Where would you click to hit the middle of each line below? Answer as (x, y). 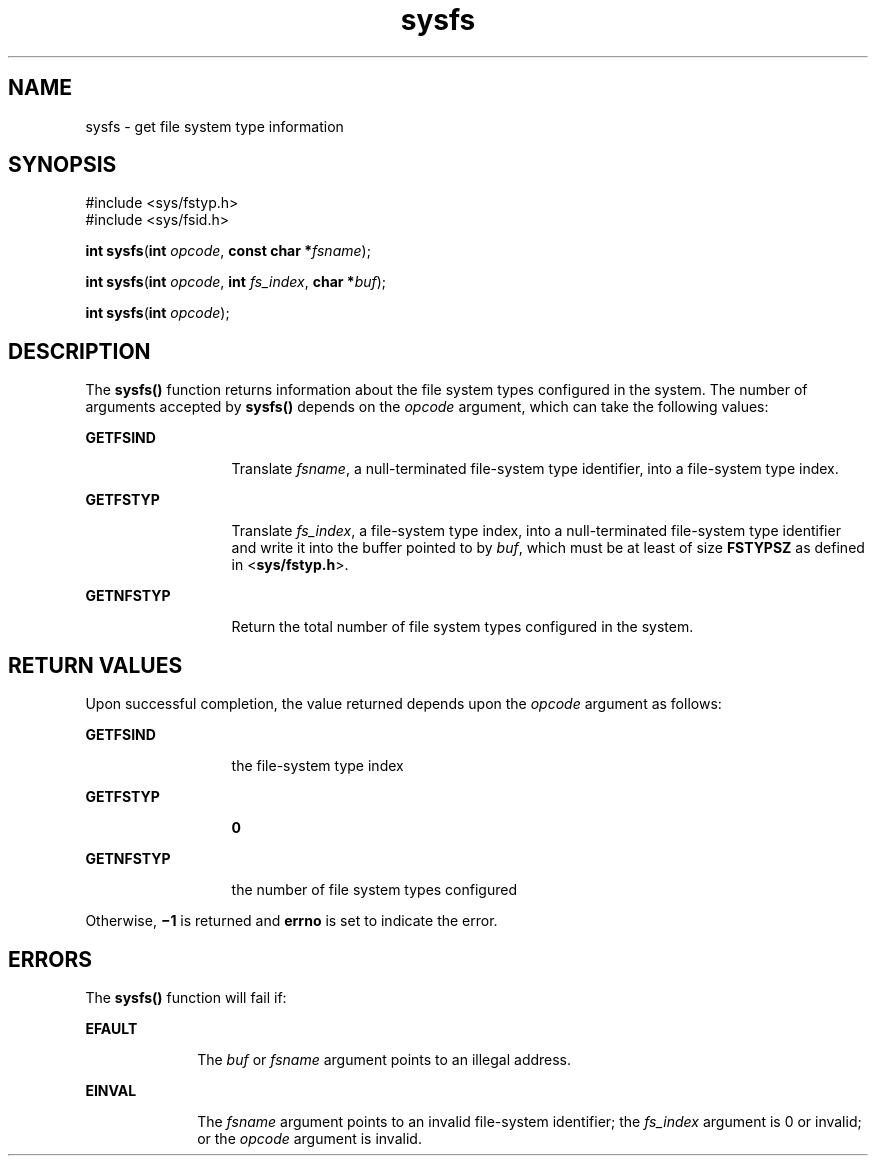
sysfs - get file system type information (214, 126)
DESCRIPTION (79, 351)
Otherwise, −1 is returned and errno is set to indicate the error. (291, 921)
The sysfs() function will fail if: (186, 997)
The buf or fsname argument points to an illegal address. (384, 1059)
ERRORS (50, 959)
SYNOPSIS (62, 165)
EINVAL (111, 1090)
